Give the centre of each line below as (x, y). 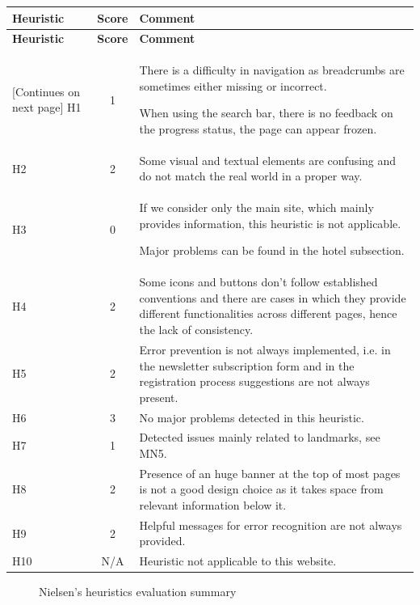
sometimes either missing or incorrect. (233, 85)
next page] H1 (47, 107)
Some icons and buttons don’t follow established (258, 282)
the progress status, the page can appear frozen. (258, 128)
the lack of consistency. (196, 330)
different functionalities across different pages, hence (268, 313)
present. (159, 397)
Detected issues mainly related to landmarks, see (260, 437)
